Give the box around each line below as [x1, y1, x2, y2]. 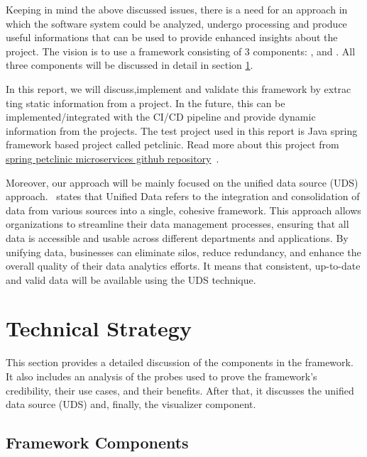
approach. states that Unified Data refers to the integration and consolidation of [6, 189, 360, 204]
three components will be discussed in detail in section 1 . [6, 57, 253, 72]
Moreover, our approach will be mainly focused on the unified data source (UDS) [6, 175, 358, 189]
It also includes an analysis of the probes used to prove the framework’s [6, 369, 317, 383]
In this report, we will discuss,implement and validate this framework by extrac [6, 81, 351, 96]
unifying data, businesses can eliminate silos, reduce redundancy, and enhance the [6, 244, 361, 259]
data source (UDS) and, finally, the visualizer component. [6, 397, 256, 412]
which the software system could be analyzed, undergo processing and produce [6, 16, 347, 31]
